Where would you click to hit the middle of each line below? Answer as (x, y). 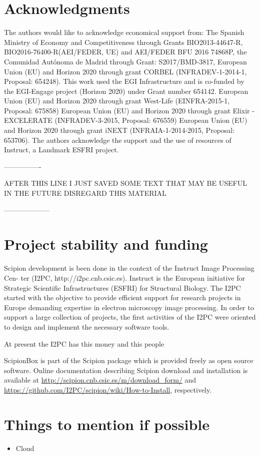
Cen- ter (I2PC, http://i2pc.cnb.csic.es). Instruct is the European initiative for (124, 277)
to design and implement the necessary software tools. (87, 326)
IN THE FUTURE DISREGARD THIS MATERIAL (85, 193)
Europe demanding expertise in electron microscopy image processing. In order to (129, 307)
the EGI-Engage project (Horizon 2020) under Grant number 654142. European (126, 91)
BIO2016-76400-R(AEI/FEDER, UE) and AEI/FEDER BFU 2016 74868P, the (125, 52)
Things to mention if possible (107, 424)
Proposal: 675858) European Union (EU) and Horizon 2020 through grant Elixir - (129, 110)
